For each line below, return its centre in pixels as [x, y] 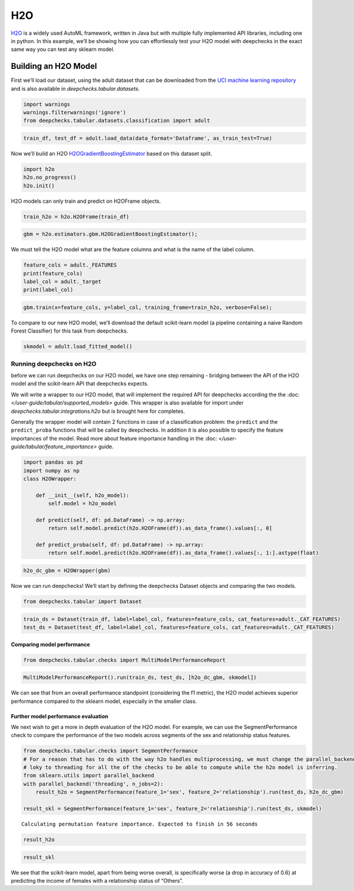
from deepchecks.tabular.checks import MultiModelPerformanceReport [124, 660]
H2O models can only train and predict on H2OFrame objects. [86, 201]
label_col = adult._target [62, 282]
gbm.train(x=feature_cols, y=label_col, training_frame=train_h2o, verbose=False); [148, 307]
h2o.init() [39, 185]
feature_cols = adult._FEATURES [70, 265]
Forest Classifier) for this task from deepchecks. [70, 331]
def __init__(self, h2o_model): [83, 495]
